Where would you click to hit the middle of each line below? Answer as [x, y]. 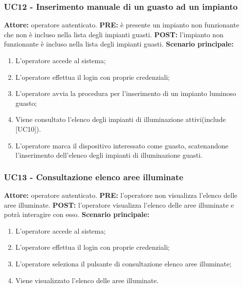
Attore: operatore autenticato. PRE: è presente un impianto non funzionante [122, 25]
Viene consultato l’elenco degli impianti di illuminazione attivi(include [121, 119]
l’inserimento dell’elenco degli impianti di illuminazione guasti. [109, 155]
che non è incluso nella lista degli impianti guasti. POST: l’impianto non [114, 34]
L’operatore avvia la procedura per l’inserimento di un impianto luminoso [126, 93]
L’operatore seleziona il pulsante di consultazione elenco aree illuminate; [123, 263]
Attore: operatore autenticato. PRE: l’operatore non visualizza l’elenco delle [121, 195]
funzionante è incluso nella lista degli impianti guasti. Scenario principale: [119, 44]
